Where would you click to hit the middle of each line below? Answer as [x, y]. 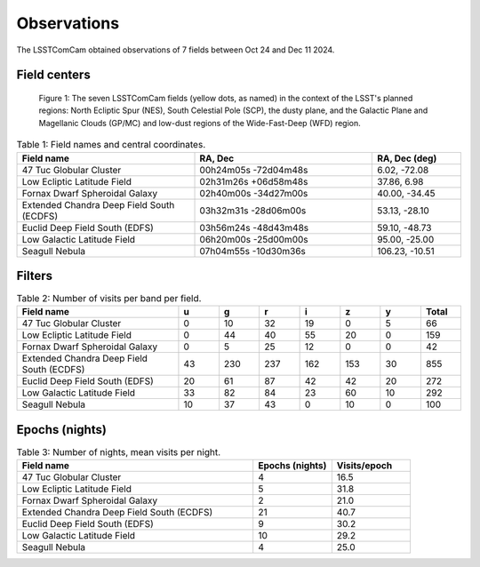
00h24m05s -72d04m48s [254, 170]
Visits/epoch [364, 466]
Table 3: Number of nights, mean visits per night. [119, 452]
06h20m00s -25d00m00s [254, 239]
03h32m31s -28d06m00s [253, 211]
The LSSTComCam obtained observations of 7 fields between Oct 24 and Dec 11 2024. [176, 50]
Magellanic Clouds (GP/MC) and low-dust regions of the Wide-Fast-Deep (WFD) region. [200, 123]
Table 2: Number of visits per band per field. [109, 299]
